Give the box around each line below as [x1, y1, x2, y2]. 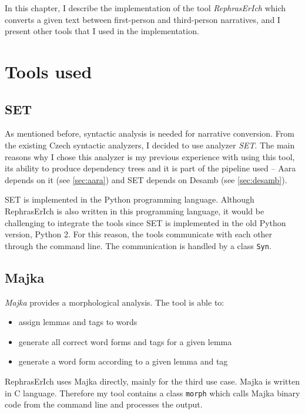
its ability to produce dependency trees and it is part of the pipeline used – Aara [5, 162, 296, 174]
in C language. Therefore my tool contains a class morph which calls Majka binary [5, 386, 300, 399]
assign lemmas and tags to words [18, 316, 138, 328]
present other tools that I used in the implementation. [5, 25, 199, 37]
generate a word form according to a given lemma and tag [18, 355, 228, 367]
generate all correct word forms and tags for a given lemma [18, 335, 232, 347]
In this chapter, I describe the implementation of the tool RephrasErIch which [5, 2, 286, 14]
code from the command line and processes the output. [5, 398, 203, 410]
